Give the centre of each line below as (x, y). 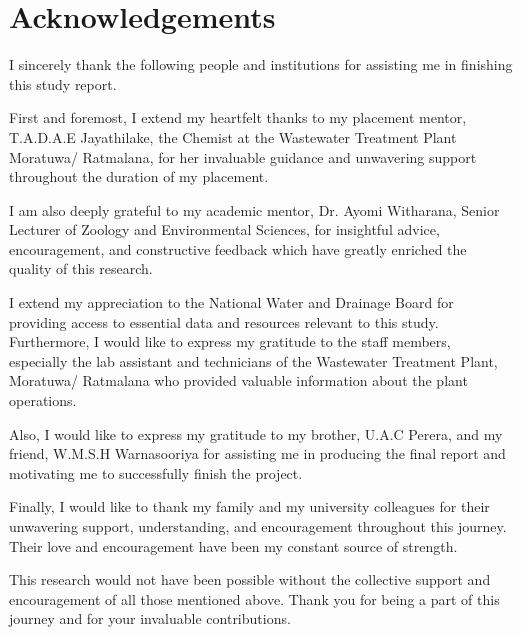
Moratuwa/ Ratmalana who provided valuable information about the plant (238, 380)
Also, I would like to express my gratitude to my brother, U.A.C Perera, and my (256, 433)
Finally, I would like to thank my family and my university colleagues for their (249, 506)
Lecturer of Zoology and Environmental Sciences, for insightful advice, (224, 229)
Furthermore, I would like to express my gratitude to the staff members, (230, 341)
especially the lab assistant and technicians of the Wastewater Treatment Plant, (253, 360)
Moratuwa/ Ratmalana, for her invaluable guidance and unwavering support (243, 156)
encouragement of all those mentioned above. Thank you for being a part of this (254, 598)
